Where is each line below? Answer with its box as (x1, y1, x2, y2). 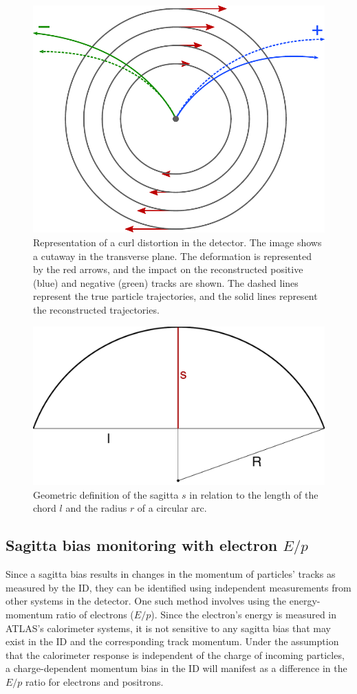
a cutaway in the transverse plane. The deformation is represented (33, 248, 312, 263)
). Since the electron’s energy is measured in (151, 607, 337, 621)
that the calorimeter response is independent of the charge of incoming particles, (6, 647, 345, 662)
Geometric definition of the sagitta (33, 487, 179, 501)
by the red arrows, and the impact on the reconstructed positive (33, 262, 303, 276)
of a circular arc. (137, 501, 207, 515)
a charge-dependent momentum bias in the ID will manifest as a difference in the (6, 661, 347, 675)
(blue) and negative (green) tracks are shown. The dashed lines (33, 275, 299, 290)
